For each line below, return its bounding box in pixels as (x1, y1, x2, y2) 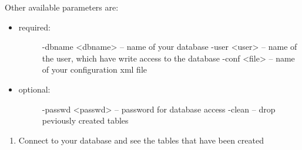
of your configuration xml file (42, 63, 147, 76)
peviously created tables (42, 114, 129, 127)
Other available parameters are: (5, 1, 119, 13)
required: (18, 21, 51, 33)
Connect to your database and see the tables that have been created (18, 134, 264, 146)
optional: (18, 83, 51, 95)
